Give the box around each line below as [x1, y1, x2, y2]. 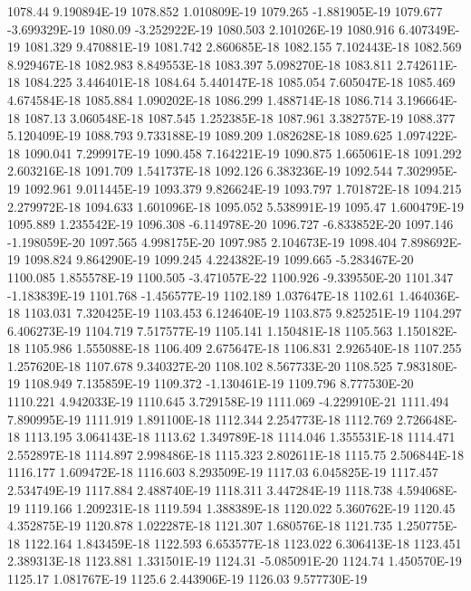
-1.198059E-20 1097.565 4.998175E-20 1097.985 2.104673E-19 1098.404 [7, 232, 397, 251]
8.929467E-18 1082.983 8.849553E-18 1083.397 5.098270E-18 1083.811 [7, 54, 393, 73]
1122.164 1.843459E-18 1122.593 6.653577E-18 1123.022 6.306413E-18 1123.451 [24, 533, 462, 552]
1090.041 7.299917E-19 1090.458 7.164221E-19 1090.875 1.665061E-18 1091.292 [24, 143, 462, 162]
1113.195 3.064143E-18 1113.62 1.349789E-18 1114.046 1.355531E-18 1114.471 [24, 427, 456, 446]
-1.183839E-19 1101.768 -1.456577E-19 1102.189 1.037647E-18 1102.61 [7, 285, 395, 304]
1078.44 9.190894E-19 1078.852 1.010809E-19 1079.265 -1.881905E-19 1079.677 [7, 2, 443, 20]
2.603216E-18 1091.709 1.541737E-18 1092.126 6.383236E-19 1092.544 [7, 161, 393, 180]
